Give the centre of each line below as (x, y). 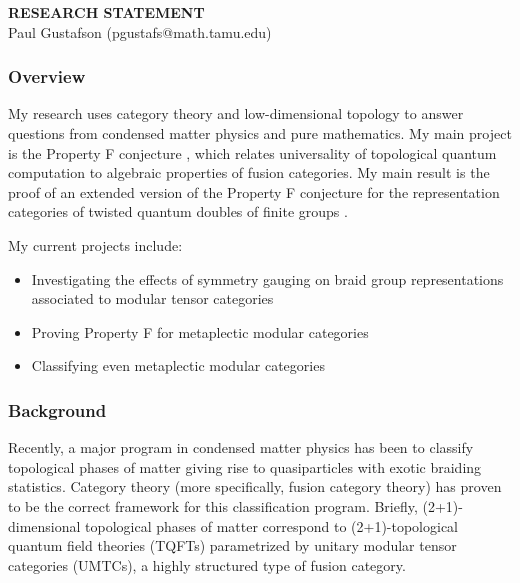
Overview (47, 76)
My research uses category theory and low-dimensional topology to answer (236, 113)
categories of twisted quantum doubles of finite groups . (178, 211)
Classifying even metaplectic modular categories (178, 365)
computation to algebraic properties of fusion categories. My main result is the (249, 172)
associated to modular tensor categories (152, 298)
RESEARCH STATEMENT (106, 12)
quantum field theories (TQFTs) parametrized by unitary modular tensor (232, 545)
